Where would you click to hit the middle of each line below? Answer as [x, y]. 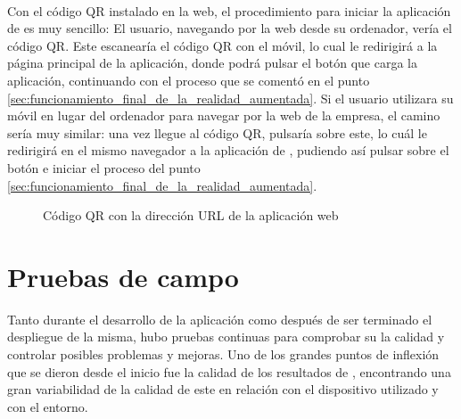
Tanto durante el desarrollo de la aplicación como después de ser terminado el [220, 319]
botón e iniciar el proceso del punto [104, 167]
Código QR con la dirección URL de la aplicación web [191, 215]
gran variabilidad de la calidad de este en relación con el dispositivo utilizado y [223, 389]
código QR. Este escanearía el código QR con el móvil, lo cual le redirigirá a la [222, 45]
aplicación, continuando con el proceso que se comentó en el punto [189, 80]
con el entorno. [48, 406]
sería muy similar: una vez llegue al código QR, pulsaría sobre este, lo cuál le [217, 132]
